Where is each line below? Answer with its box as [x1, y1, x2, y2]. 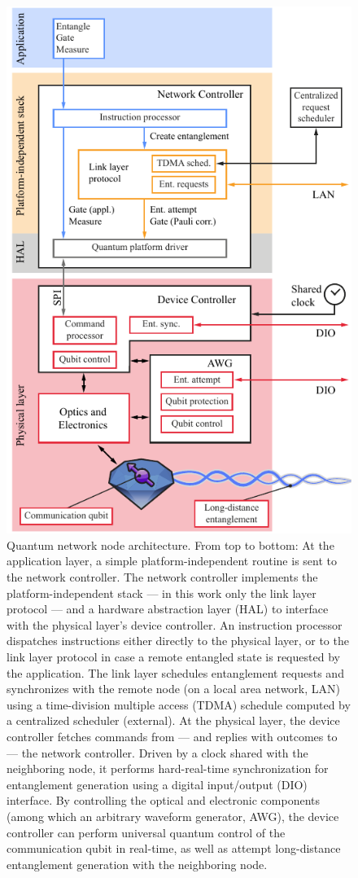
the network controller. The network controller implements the [7, 569, 318, 586]
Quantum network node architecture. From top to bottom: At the [7, 536, 334, 553]
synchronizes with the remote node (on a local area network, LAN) [7, 680, 340, 697]
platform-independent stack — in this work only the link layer [7, 584, 317, 601]
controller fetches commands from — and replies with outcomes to [7, 728, 338, 744]
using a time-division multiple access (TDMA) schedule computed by [7, 696, 351, 713]
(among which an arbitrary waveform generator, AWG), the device [7, 807, 339, 824]
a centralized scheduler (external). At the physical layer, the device [7, 712, 340, 729]
